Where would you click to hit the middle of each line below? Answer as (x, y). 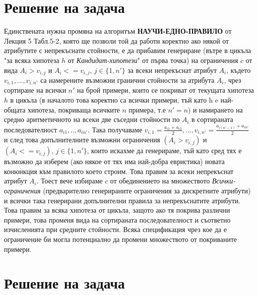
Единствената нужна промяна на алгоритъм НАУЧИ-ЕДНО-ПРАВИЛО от (118, 31)
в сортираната (213, 119)
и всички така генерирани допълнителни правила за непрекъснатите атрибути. (122, 200)
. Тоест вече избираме (69, 181)
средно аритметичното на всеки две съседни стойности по (92, 119)
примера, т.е (147, 109)
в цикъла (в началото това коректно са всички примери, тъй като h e (114, 100)
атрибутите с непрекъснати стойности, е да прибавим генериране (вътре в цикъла (128, 50)
